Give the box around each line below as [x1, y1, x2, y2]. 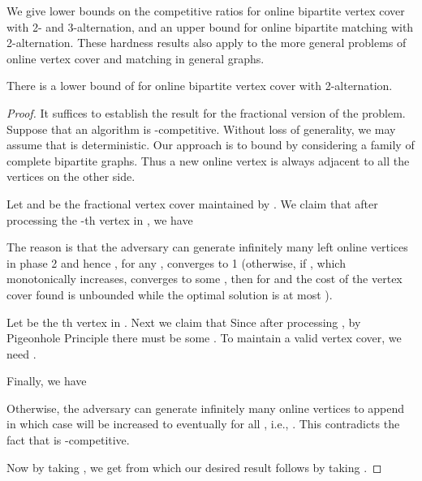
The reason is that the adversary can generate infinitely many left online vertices [6, 238, 408, 256]
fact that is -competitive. [6, 432, 130, 449]
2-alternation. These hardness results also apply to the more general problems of [6, 34, 407, 51]
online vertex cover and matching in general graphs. [6, 49, 265, 67]
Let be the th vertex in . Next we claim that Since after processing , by [6, 313, 361, 330]
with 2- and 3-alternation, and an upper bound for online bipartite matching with [6, 18, 414, 35]
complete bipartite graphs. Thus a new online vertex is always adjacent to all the [6, 152, 410, 169]
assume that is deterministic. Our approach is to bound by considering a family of [6, 136, 415, 153]
